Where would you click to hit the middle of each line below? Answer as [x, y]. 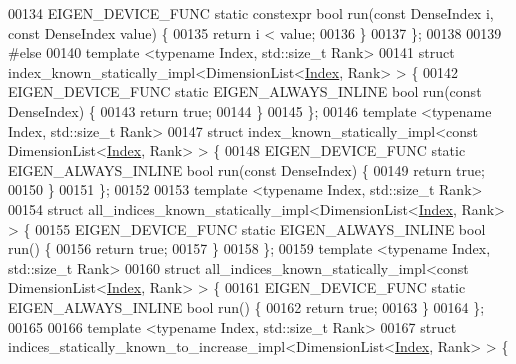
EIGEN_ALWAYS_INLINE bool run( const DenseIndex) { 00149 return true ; [246, 169]
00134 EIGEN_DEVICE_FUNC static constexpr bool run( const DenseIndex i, [251, 13]
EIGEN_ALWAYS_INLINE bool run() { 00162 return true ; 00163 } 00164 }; [246, 306]
